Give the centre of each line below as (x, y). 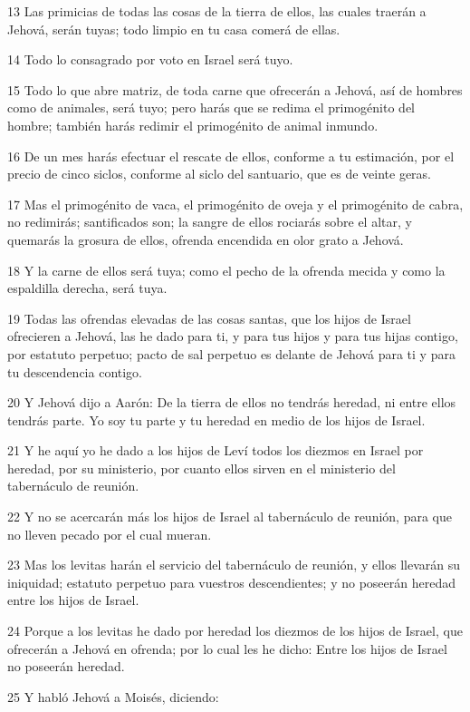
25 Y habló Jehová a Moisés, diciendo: (113, 696)
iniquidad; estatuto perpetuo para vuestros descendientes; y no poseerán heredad (231, 582)
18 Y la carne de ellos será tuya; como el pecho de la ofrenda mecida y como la (226, 270)
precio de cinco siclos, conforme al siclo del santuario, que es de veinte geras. (219, 174)
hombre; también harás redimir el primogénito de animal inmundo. (193, 125)
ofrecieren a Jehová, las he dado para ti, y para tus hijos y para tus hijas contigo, (233, 336)
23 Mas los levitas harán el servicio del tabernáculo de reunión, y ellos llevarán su (234, 565)
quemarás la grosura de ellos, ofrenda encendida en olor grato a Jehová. (206, 239)
